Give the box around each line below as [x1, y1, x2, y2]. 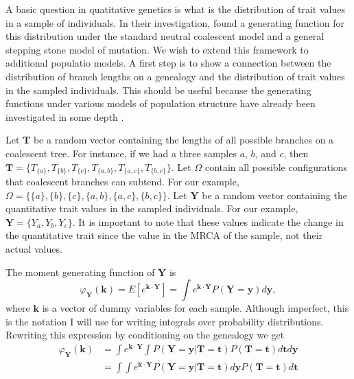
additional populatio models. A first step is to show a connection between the [5, 56, 331, 70]
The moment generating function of [5, 264, 155, 279]
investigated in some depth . [5, 109, 124, 124]
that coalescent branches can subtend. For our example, [5, 174, 239, 188]
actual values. [5, 241, 62, 255]
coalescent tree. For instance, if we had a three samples [5, 146, 237, 160]
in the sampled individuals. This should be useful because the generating [5, 82, 311, 97]
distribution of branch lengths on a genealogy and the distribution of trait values [5, 69, 345, 83]
